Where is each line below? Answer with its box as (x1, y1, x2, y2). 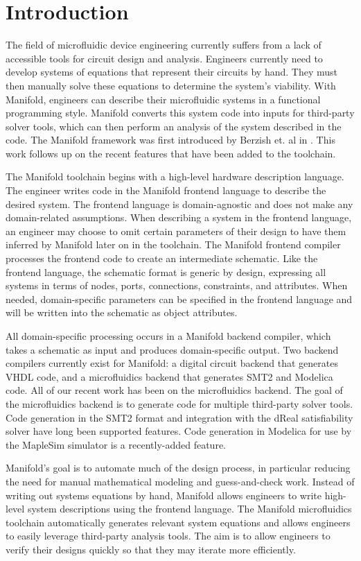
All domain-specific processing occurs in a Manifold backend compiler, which (6, 329, 331, 343)
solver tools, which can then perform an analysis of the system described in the (6, 119, 342, 133)
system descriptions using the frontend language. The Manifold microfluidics (27, 501, 352, 516)
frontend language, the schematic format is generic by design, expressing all (6, 264, 326, 279)
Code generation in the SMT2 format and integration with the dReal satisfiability (6, 410, 353, 424)
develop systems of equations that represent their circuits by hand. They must (6, 64, 338, 79)
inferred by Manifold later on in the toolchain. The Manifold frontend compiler (6, 237, 341, 252)
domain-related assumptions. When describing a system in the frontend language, (6, 210, 352, 225)
